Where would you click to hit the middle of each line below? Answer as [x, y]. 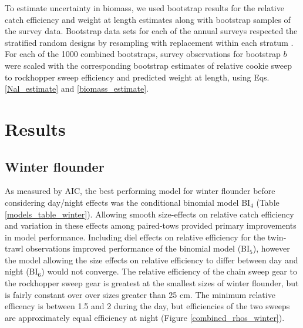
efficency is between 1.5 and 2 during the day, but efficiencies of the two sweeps [147, 306]
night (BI [21, 271]
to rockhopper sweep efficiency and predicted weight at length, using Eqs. [137, 77]
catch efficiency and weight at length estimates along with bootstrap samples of [148, 19]
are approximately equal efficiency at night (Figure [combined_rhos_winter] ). [145, 317]
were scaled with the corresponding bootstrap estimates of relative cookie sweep [149, 65]
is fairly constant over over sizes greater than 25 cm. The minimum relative [140, 294]
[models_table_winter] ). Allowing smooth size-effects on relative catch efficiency [149, 214]
